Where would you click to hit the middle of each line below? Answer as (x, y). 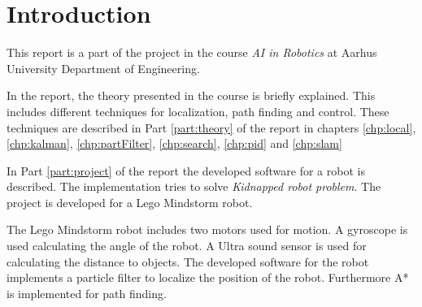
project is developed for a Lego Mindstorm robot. (130, 202)
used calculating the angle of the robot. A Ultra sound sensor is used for (187, 246)
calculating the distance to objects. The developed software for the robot (188, 261)
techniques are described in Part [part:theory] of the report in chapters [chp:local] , (211, 127)
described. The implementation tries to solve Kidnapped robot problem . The (194, 186)
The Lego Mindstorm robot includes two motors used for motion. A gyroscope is (207, 229)
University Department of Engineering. (103, 68)
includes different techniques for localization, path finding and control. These (198, 111)
